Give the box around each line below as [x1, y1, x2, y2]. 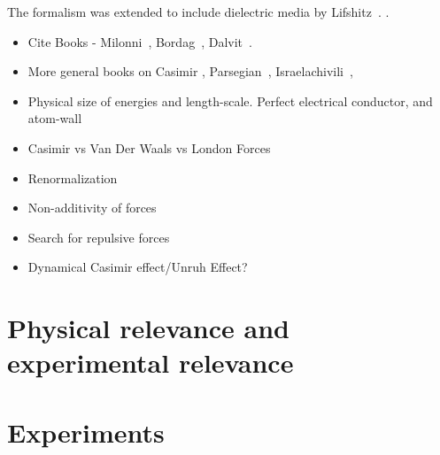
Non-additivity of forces [27, 198, 157, 217]
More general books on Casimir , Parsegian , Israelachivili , [27, 62, 353, 81]
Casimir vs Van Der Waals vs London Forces [27, 138, 271, 157]
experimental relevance [7, 344, 294, 381]
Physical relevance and [7, 310, 289, 346]
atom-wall [27, 109, 82, 127]
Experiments [7, 413, 165, 450]
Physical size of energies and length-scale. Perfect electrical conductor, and [27, 91, 433, 110]
